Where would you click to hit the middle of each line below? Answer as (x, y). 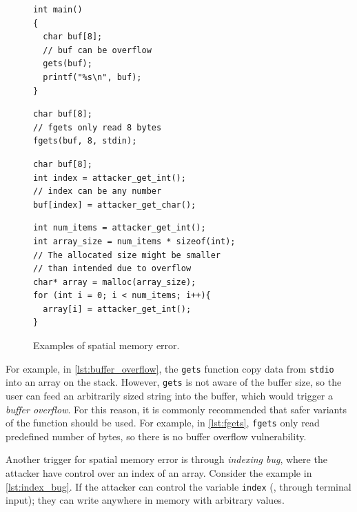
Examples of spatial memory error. (106, 345)
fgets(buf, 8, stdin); (85, 141)
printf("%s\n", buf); (92, 77)
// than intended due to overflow (112, 269)
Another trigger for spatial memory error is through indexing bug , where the (166, 459)
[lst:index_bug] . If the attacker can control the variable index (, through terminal (178, 486)
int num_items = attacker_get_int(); (120, 228)
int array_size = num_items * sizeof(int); (134, 241)
